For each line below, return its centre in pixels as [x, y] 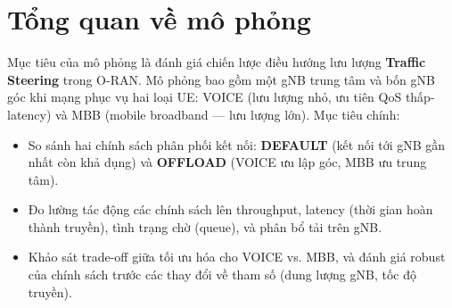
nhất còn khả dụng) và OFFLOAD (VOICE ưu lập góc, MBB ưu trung [227, 162]
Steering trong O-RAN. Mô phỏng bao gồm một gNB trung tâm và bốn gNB [221, 79]
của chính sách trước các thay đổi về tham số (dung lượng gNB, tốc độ [222, 275]
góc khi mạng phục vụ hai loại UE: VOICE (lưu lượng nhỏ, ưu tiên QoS [205, 97]
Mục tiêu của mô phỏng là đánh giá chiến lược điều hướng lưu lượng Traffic [217, 62]
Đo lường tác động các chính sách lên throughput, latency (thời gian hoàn [230, 209]
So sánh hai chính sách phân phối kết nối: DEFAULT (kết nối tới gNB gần [237, 144]
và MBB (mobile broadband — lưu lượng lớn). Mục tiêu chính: [228, 114]
